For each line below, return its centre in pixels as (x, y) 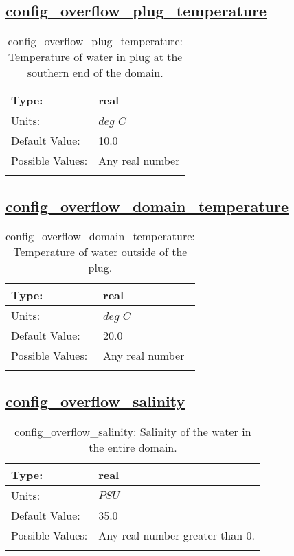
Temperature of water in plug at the (95, 57)
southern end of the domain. (95, 73)
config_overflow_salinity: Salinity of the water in (133, 431)
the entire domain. (133, 447)
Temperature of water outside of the (100, 252)
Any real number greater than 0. (177, 535)
